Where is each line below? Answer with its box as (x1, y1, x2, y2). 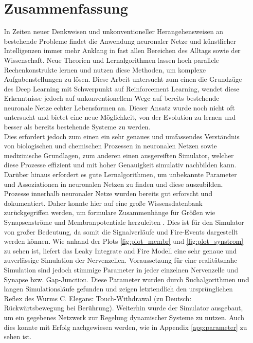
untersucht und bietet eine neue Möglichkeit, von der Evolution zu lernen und (4, 112, 236, 122)
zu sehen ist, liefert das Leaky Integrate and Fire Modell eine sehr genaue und (4, 245, 237, 255)
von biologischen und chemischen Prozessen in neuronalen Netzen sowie (4, 141, 217, 151)
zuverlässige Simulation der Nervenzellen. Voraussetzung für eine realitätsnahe (4, 255, 237, 265)
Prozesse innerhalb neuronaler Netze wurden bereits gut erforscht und (4, 188, 213, 199)
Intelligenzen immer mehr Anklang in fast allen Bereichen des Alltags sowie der (4, 45, 241, 55)
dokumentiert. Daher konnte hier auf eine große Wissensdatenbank (4, 198, 203, 208)
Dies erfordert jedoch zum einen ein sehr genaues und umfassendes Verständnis (4, 131, 239, 141)
